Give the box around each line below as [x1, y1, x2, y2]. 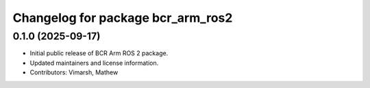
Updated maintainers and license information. [29, 59, 159, 67]
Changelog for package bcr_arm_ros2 [12, 10, 233, 25]
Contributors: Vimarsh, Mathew [29, 68, 119, 76]
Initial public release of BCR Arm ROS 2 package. [29, 49, 169, 57]
